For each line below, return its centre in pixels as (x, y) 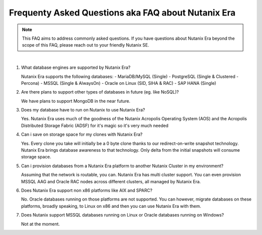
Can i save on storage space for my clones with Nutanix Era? (82, 134)
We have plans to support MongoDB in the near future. (76, 101)
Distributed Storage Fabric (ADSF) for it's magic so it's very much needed (95, 125)
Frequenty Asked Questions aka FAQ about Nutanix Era (122, 13)
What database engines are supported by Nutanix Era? (76, 67)
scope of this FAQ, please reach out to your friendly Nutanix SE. (86, 45)
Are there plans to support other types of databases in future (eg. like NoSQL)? (100, 92)
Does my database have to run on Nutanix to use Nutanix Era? (83, 110)
